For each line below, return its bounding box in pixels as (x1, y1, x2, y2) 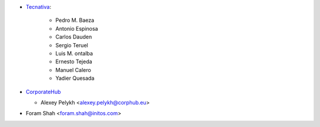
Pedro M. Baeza (55, 17, 95, 24)
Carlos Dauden (55, 33, 92, 41)
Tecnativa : (25, 4, 52, 10)
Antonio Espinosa (55, 25, 98, 32)
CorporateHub (25, 88, 62, 95)
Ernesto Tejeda (55, 58, 92, 65)
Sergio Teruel (55, 41, 88, 48)
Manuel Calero (55, 66, 91, 73)
